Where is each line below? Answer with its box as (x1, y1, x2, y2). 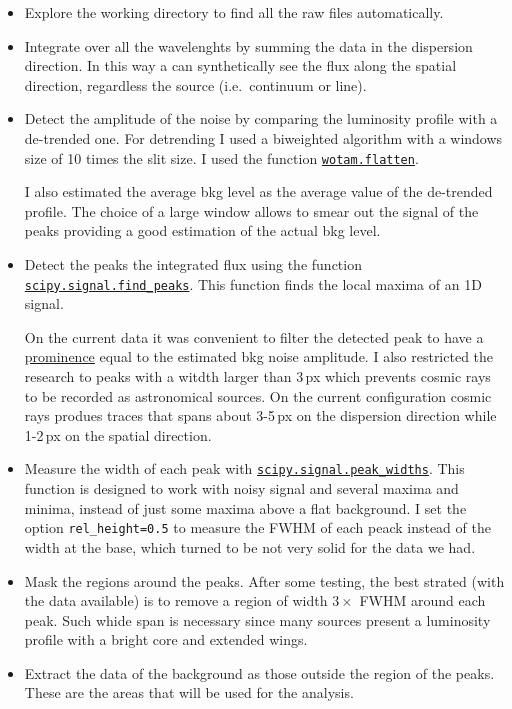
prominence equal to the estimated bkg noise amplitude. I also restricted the (24, 346, 494, 367)
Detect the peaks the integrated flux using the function (24, 254, 362, 274)
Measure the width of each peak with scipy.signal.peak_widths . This (24, 458, 465, 479)
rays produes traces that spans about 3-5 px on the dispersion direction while (24, 405, 497, 426)
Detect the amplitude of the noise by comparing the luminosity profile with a (24, 108, 498, 129)
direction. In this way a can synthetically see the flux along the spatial (24, 55, 457, 76)
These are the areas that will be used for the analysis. (24, 682, 354, 703)
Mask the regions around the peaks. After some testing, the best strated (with (24, 570, 505, 591)
